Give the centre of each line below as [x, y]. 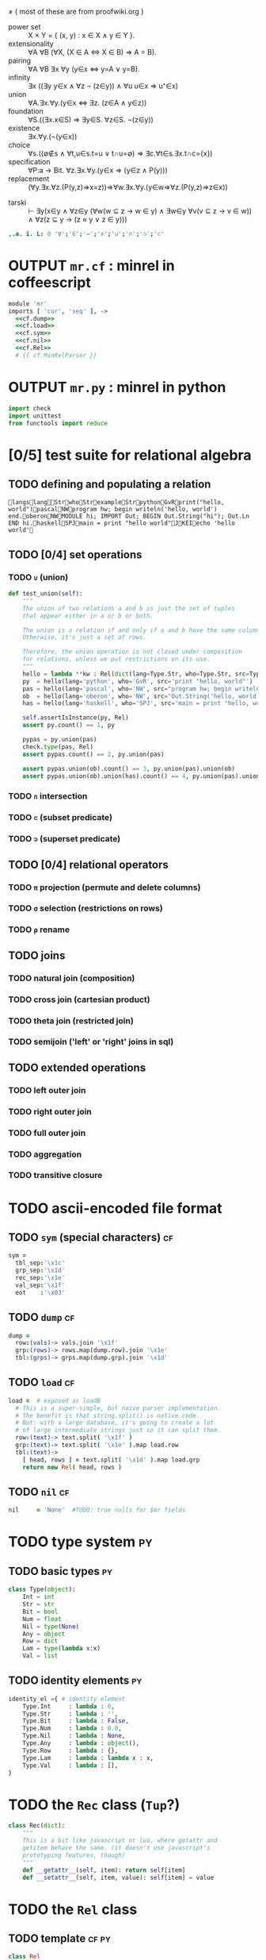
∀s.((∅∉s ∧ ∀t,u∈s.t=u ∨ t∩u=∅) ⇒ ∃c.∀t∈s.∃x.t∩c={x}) [120, 153]
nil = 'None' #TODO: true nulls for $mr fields [97, 1510]
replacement [29, 179]
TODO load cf [42, 1382]
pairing [20, 60]
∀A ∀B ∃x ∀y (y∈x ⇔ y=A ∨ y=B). [84, 69]
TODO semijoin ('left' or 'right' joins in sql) [91, 1042]
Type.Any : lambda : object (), [81, 1743]
